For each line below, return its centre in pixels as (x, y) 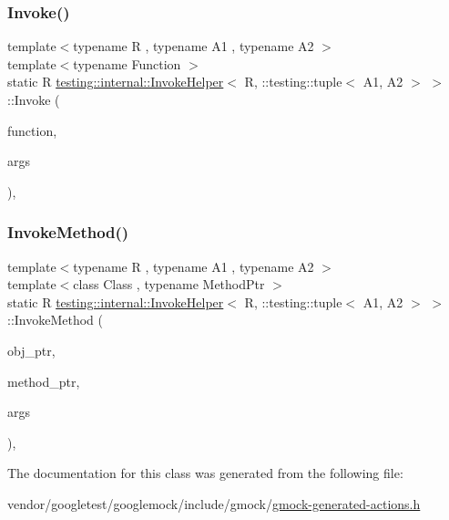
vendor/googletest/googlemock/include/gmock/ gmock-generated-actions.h (214, 503)
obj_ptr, (31, 350)
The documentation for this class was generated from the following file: (205, 473)
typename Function (127, 63)
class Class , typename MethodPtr (169, 284)
